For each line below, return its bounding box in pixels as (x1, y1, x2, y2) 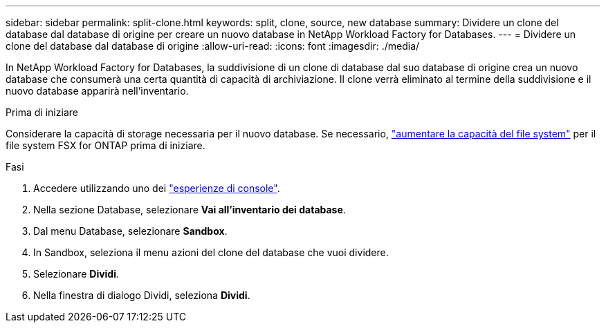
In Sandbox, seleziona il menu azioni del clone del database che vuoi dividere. (33, 247, 389, 258)
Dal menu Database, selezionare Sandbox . (33, 225, 228, 237)
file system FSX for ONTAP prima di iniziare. (6, 139, 205, 151)
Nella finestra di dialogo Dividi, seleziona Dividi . (33, 289, 250, 301)
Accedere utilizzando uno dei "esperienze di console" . (33, 182, 280, 194)
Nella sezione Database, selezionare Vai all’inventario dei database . (33, 204, 346, 215)
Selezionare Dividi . (33, 268, 120, 280)
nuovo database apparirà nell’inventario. (6, 85, 189, 97)
